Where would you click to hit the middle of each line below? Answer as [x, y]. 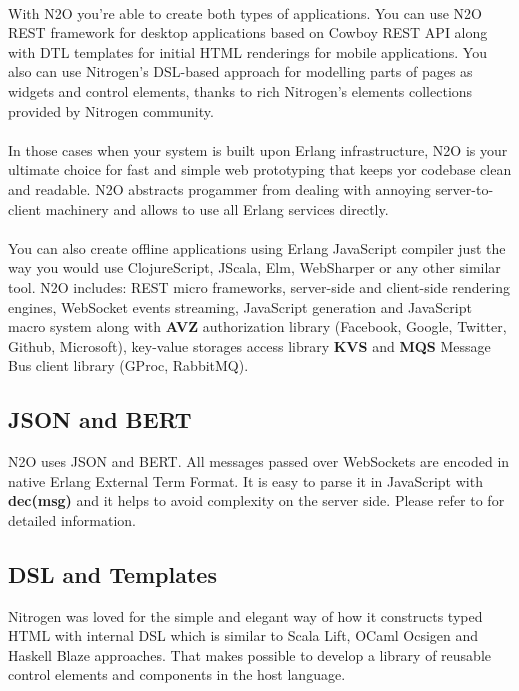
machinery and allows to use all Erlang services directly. [217, 208]
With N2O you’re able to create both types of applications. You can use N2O [245, 12]
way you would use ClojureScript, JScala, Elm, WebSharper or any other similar [254, 267]
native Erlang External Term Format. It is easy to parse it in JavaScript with [245, 480]
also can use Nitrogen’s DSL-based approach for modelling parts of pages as [240, 71]
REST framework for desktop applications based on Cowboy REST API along [248, 32]
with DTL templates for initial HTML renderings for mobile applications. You [247, 51]
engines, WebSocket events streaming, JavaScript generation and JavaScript [240, 306]
